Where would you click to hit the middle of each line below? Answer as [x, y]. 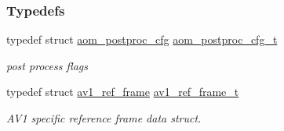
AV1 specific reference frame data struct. [104, 118]
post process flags [47, 65]
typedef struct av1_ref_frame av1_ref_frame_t [123, 92]
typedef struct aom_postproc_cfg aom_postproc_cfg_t [142, 39]
